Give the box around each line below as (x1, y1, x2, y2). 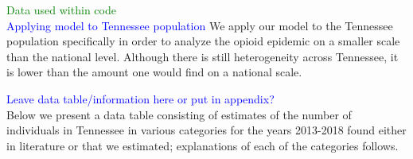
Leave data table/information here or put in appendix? (6, 90, 275, 107)
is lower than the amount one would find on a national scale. (6, 64, 302, 80)
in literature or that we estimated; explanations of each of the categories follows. (6, 137, 399, 153)
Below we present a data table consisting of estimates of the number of (6, 106, 352, 122)
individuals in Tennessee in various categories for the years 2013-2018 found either (6, 122, 407, 138)
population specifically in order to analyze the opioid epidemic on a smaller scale (6, 33, 400, 49)
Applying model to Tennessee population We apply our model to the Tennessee (6, 17, 393, 33)
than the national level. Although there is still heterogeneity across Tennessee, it (6, 48, 399, 64)
